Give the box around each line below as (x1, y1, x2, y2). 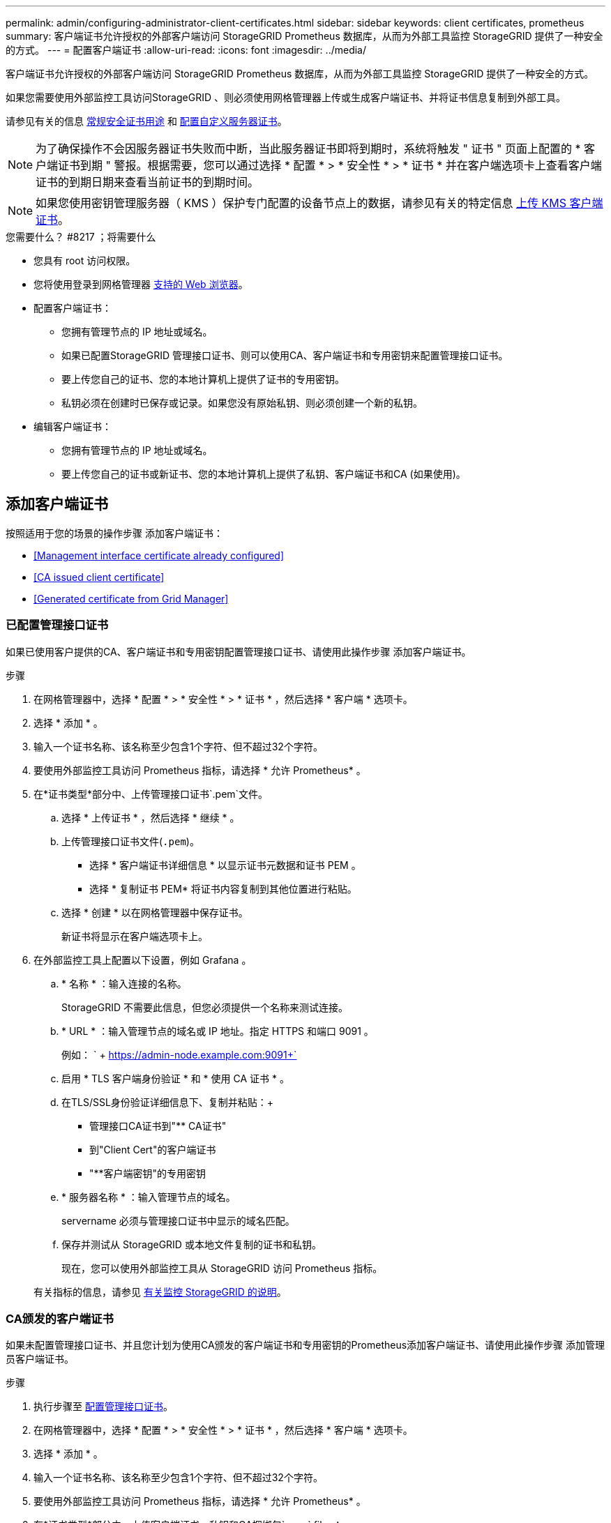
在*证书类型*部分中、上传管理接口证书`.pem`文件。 (33, 787, 269, 800)
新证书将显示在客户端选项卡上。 (61, 930, 208, 942)
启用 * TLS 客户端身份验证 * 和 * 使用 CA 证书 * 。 (61, 1072, 289, 1084)
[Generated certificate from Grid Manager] (33, 592, 229, 605)
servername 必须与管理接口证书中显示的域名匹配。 (61, 1214, 295, 1227)
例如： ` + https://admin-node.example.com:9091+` (61, 1048, 297, 1061)
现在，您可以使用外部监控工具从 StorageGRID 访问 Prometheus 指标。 (61, 1261, 383, 1274)
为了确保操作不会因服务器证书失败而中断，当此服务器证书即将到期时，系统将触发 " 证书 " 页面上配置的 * (36, 142, 581, 156)
